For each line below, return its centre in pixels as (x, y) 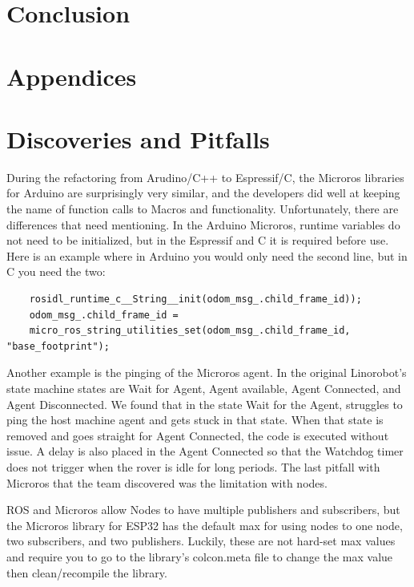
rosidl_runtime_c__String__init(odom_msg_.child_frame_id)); (195, 300)
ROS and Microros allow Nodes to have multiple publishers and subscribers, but (203, 510)
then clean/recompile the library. (87, 572)
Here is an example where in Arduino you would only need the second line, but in (207, 255)
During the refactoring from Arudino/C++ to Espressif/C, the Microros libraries (205, 177)
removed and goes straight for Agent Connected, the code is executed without (198, 435)
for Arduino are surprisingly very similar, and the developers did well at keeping (203, 193)
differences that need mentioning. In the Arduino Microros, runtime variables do (203, 224)
